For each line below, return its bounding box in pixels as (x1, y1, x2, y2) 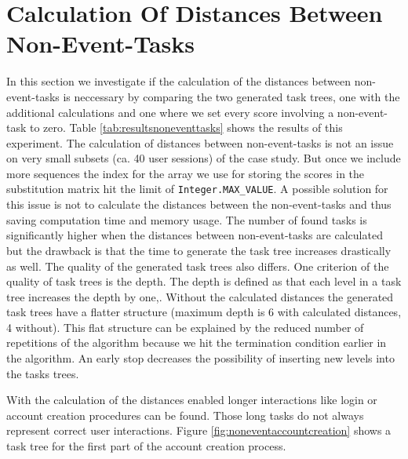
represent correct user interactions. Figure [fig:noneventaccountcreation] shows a (6, 422, 392, 439)
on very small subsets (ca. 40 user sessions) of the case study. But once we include (6, 150, 401, 166)
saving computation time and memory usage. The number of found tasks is (6, 211, 367, 228)
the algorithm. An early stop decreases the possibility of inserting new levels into (6, 350, 395, 366)
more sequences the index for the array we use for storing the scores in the (6, 165, 365, 181)
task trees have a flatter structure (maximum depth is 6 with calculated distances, (6, 304, 402, 320)
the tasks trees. (6, 365, 79, 381)
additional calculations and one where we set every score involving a (6, 104, 334, 120)
